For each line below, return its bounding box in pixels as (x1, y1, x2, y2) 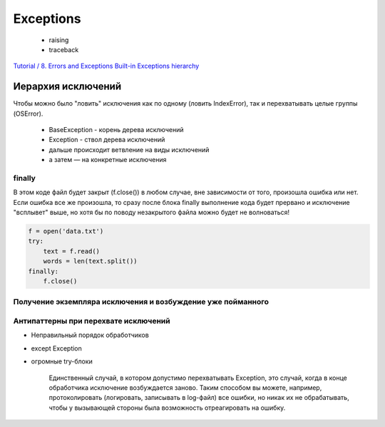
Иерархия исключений (13, 81, 121, 93)
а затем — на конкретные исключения (48, 156, 167, 164)
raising (48, 36, 69, 44)
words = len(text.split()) (43, 257, 138, 266)
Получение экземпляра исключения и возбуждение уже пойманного (13, 297, 269, 307)
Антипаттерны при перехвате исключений (13, 316, 170, 326)
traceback (48, 45, 79, 54)
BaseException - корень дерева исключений (48, 126, 185, 134)
